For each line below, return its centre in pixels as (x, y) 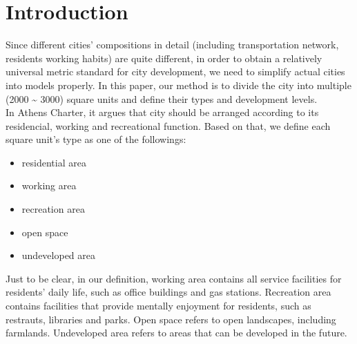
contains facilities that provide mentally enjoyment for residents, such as (158, 306)
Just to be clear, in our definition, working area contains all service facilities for (174, 278)
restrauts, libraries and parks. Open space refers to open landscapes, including (171, 319)
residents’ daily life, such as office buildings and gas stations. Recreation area (168, 292)
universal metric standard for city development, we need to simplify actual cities (175, 71)
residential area (54, 162)
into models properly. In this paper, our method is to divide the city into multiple (178, 85)
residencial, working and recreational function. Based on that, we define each (168, 125)
